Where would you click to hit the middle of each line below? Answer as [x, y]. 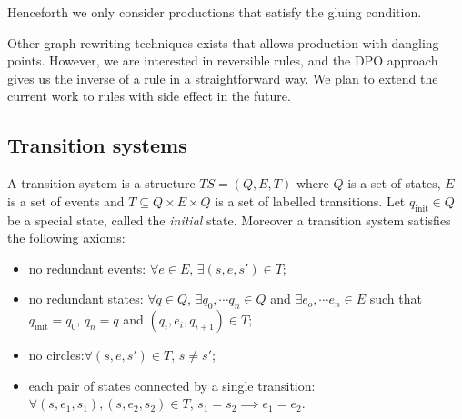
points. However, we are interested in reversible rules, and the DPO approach [223, 60]
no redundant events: [87, 268]
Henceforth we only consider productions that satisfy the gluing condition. [215, 12]
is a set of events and [66, 200]
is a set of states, [394, 183]
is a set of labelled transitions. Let [310, 200]
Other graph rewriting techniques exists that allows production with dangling [223, 42]
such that [396, 299]
